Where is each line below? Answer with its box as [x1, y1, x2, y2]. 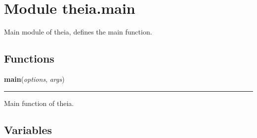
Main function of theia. [4, 98, 74, 108]
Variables [4, 122, 52, 137]
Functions [4, 51, 54, 66]
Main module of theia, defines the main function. [4, 27, 152, 37]
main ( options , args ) [4, 73, 65, 84]
